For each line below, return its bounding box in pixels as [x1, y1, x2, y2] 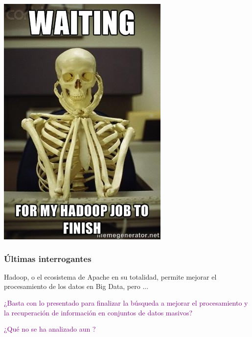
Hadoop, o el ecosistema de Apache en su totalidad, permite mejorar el [4, 271, 217, 282]
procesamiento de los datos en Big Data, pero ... [4, 281, 149, 291]
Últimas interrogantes [4, 252, 92, 264]
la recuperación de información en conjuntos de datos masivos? [4, 307, 193, 317]
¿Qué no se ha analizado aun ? [4, 324, 96, 334]
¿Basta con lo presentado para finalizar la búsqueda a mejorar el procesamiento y [4, 298, 248, 308]
